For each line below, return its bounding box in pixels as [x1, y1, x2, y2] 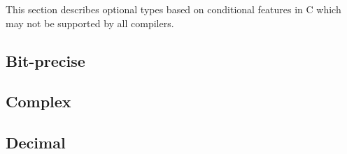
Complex [6, 91, 71, 112]
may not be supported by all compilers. [6, 15, 174, 30]
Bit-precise [6, 49, 85, 71]
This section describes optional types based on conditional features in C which [6, 2, 341, 16]
